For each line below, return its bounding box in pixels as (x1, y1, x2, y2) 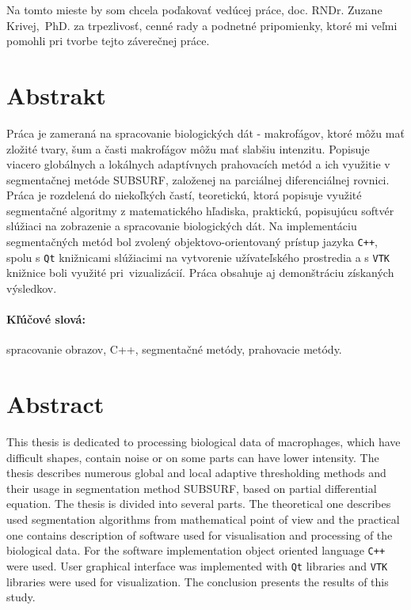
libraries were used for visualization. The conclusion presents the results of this (6, 573, 389, 589)
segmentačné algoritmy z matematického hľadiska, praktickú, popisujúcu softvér (6, 202, 394, 218)
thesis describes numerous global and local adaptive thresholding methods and (6, 464, 386, 481)
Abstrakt (6, 78, 106, 111)
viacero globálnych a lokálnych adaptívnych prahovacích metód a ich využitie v (6, 156, 390, 172)
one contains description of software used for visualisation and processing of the (6, 526, 393, 543)
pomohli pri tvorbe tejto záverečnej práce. (6, 32, 210, 49)
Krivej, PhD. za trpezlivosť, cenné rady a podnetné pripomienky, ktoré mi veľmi (6, 17, 398, 33)
